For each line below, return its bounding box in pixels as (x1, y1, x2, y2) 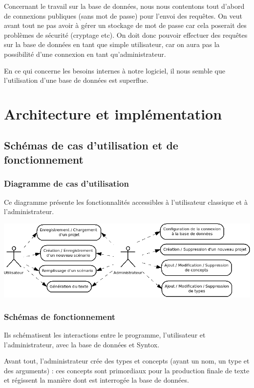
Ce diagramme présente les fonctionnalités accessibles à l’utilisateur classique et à (4, 196, 248, 207)
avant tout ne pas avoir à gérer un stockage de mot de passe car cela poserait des (4, 20, 247, 30)
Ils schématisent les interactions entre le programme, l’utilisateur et (4, 329, 206, 339)
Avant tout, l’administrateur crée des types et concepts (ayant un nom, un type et (4, 356, 250, 366)
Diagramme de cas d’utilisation (4, 177, 129, 190)
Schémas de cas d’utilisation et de (4, 137, 178, 152)
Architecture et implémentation (4, 103, 222, 123)
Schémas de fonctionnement (4, 310, 116, 322)
